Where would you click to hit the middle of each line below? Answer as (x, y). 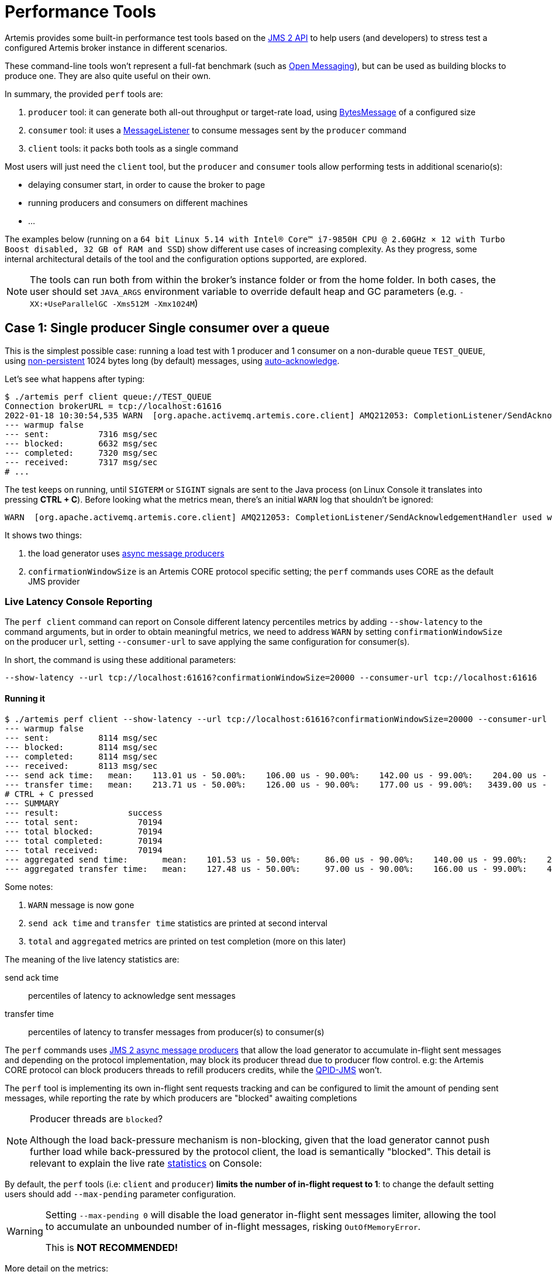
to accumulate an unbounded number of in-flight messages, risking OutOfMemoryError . (233, 1226)
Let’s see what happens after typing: (75, 379)
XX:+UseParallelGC (69, 304)
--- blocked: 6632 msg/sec (81, 443)
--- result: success (84, 812)
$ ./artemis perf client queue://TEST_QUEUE (108, 396)
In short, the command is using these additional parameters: (120, 660)
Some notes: (29, 886)
